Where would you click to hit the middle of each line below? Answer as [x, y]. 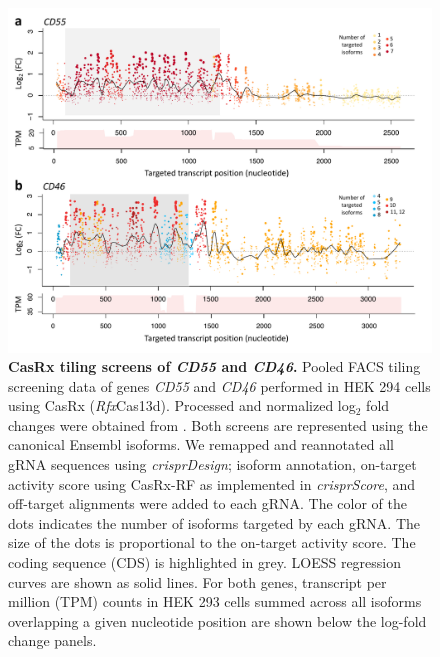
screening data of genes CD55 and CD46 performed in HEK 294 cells [219, 385]
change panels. [52, 640]
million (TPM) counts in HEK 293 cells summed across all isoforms [215, 601]
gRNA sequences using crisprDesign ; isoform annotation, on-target [212, 464]
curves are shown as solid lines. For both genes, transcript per [197, 581]
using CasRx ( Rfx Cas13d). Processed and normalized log [182, 405]
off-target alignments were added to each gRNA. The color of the [207, 503]
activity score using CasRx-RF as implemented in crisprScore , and [212, 483]
